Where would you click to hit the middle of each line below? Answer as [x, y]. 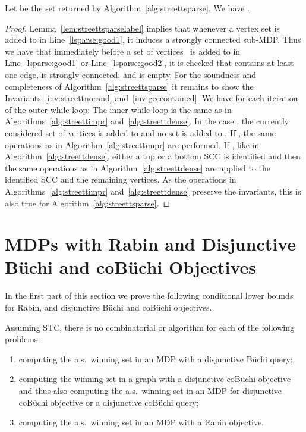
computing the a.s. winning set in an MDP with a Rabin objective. [141, 422]
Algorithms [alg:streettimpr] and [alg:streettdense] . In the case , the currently [147, 121]
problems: [23, 339]
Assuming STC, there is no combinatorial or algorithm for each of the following [149, 327]
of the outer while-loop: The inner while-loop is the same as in [118, 109]
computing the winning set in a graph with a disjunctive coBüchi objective [155, 379]
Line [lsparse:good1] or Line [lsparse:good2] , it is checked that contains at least [149, 63]
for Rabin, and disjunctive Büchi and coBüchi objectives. [108, 307]
